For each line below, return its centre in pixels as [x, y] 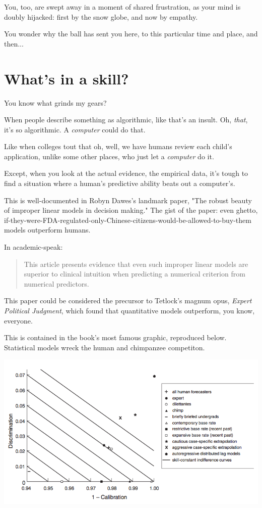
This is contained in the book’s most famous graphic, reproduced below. [115, 337]
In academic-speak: [34, 247]
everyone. [18, 320]
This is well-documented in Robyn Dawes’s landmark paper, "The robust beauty [128, 200]
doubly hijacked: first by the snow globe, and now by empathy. [101, 16]
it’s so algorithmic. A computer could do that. [75, 129]
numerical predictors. [56, 283]
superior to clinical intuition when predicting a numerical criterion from [135, 274]
